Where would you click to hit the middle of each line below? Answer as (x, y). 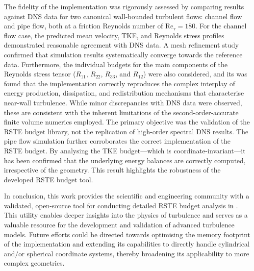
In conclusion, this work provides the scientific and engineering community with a (127, 196)
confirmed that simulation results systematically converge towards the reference (123, 54)
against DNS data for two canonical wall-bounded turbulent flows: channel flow (123, 16)
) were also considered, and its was (195, 74)
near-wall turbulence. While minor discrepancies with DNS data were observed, (123, 102)
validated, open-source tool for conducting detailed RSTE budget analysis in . (121, 205)
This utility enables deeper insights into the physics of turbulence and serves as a (126, 215)
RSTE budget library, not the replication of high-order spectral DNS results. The (126, 131)
